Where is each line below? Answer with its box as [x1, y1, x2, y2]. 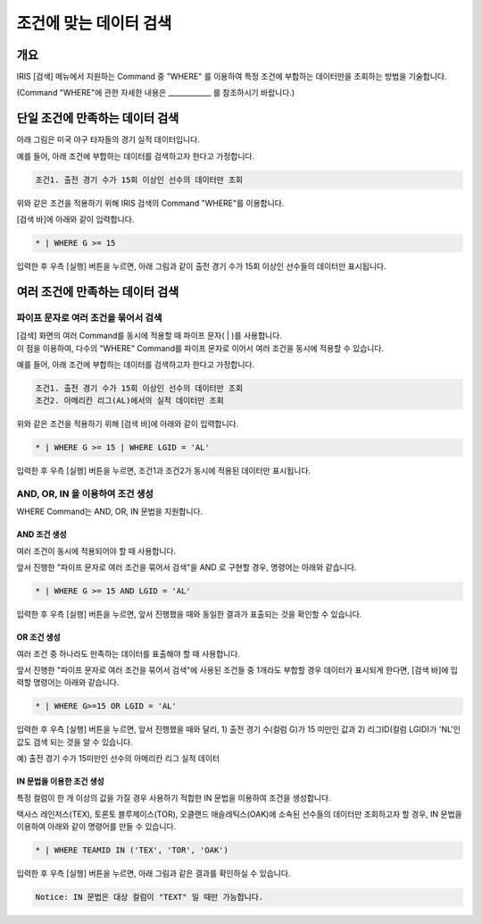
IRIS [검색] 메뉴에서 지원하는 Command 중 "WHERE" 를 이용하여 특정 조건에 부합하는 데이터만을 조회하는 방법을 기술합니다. [16, 71, 447, 82]
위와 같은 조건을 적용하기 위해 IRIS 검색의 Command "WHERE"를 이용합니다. [16, 197, 285, 208]
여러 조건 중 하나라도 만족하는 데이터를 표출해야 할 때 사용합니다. [16, 648, 241, 659]
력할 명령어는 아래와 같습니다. [16, 677, 120, 688]
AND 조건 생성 [16, 529, 67, 540]
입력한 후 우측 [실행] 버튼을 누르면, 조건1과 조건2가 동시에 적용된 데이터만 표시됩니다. [16, 466, 312, 476]
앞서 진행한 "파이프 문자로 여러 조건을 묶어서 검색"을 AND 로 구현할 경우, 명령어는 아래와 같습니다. [16, 562, 357, 573]
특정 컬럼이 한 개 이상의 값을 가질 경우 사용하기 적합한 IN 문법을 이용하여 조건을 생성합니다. [16, 792, 331, 803]
